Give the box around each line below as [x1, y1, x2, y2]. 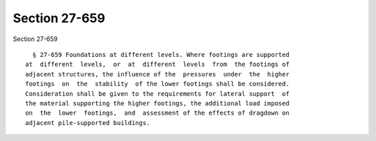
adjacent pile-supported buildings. [25, 119, 150, 126]
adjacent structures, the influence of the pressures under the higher [25, 70, 290, 78]
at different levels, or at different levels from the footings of [25, 60, 290, 69]
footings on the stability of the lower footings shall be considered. [25, 80, 290, 88]
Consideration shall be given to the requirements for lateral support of [25, 90, 290, 97]
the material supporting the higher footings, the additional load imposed [25, 99, 290, 107]
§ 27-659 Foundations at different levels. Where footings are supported [32, 51, 290, 58]
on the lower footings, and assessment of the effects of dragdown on [25, 109, 290, 117]
